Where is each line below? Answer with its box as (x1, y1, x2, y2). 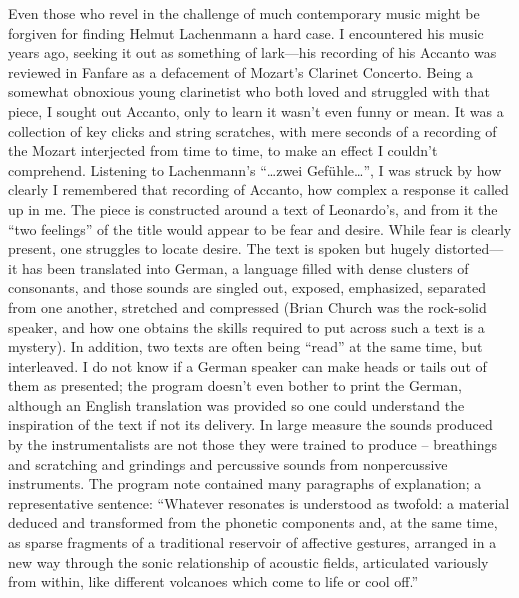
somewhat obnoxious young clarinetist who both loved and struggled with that (8, 81, 490, 102)
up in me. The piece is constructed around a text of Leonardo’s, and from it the (8, 198, 498, 219)
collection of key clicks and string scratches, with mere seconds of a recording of (8, 120, 497, 141)
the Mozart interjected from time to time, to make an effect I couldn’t (8, 140, 438, 161)
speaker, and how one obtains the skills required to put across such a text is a (8, 316, 485, 337)
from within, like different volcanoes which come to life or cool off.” (8, 571, 419, 592)
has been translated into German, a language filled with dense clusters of (21, 257, 469, 278)
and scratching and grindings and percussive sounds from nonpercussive (8, 453, 448, 474)
